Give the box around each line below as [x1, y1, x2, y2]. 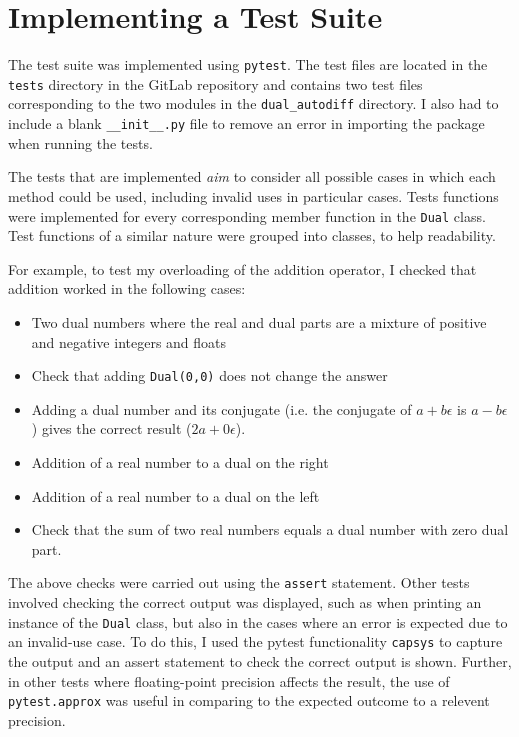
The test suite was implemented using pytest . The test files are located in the [8, 54, 488, 75]
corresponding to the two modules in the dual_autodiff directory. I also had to [8, 93, 499, 114]
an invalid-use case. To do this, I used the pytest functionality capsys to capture [8, 631, 503, 652]
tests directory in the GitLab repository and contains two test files [8, 73, 423, 94]
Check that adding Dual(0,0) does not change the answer [31, 365, 388, 386]
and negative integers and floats [31, 331, 227, 352]
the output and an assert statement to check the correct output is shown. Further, [8, 650, 512, 671]
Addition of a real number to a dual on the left [31, 485, 320, 506]
